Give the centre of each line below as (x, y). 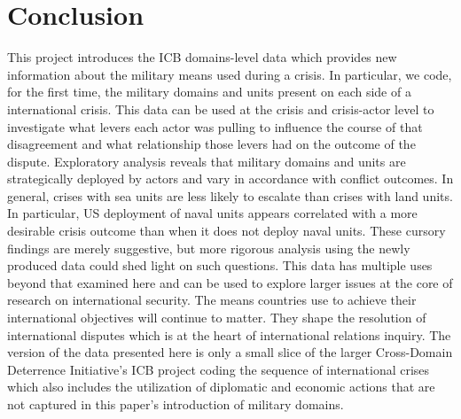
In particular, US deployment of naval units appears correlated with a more (212, 213)
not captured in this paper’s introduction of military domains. (176, 404)
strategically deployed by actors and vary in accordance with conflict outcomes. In (230, 178)
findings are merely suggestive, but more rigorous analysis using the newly (209, 248)
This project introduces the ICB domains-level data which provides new (202, 57)
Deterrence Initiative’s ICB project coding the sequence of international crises (219, 369)
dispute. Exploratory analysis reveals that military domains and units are (207, 161)
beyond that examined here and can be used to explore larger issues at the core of (230, 282)
